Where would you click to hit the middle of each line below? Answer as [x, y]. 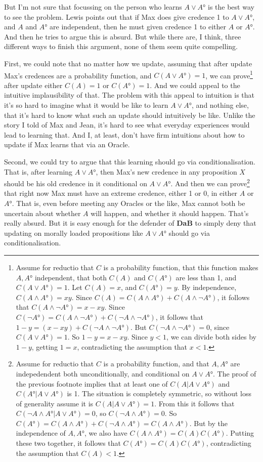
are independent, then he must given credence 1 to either [138, 27]
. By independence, [207, 287]
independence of [41, 433]
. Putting [240, 433]
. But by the [208, 423]
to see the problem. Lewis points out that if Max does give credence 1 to [117, 16]
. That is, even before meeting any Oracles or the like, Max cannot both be [128, 203]
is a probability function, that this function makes [181, 267]
